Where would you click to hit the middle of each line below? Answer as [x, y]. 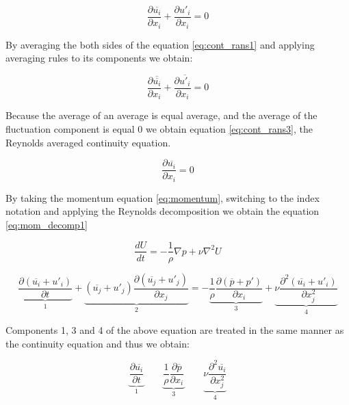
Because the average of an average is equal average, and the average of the [161, 115]
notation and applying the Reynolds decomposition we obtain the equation [163, 211]
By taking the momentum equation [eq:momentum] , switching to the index [163, 197]
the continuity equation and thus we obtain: [98, 343]
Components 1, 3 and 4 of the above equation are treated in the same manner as [175, 330]
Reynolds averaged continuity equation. [88, 142]
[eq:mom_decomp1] [47, 224]
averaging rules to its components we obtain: [99, 58]
